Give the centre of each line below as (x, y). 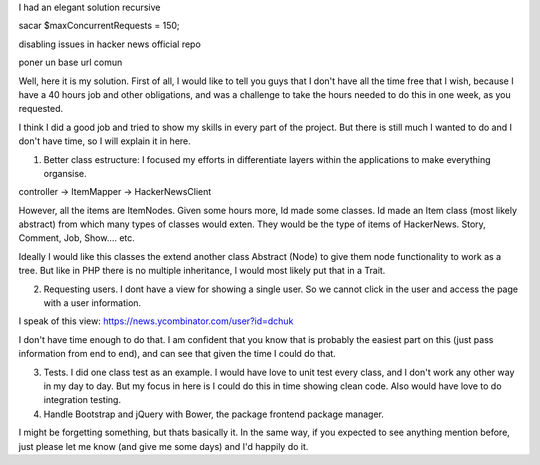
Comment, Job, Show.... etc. (76, 238)
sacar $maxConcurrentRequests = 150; (99, 26)
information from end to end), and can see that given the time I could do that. (177, 354)
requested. (41, 109)
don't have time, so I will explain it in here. (105, 141)
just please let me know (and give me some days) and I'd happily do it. (163, 446)
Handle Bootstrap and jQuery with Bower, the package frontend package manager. (214, 414)
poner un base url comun (70, 62)
